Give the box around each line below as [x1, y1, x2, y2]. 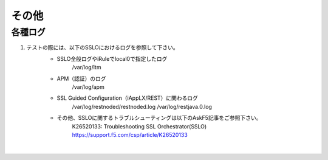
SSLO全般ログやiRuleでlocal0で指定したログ [56, 55, 168, 62]
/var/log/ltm [72, 64, 101, 71]
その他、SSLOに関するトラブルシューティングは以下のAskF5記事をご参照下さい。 [56, 114, 262, 122]
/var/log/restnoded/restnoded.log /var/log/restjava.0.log [72, 103, 213, 110]
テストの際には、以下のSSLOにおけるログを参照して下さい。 [26, 44, 179, 51]
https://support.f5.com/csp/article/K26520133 [72, 131, 188, 138]
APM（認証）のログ [56, 75, 106, 82]
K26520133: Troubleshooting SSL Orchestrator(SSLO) [72, 122, 207, 130]
